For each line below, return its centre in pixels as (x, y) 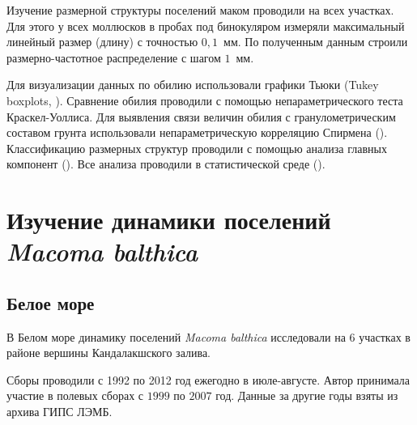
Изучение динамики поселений (169, 220)
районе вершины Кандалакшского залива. (109, 353)
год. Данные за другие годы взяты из (307, 395)
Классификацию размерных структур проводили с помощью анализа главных (197, 148)
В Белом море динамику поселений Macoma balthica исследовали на (176, 336)
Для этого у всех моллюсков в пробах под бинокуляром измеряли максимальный (206, 25)
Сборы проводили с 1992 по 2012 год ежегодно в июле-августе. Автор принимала (208, 379)
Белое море (51, 302)
